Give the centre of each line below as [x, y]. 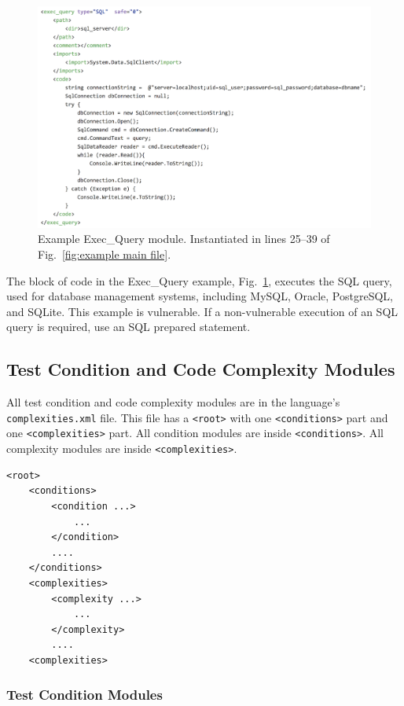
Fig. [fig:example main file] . [105, 254]
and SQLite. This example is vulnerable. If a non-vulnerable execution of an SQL [202, 311]
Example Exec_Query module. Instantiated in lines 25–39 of [184, 239]
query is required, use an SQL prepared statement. [129, 327]
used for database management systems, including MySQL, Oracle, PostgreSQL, [200, 296]
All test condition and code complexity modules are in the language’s [173, 402]
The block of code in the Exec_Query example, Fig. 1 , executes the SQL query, [199, 280]
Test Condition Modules [84, 695]
